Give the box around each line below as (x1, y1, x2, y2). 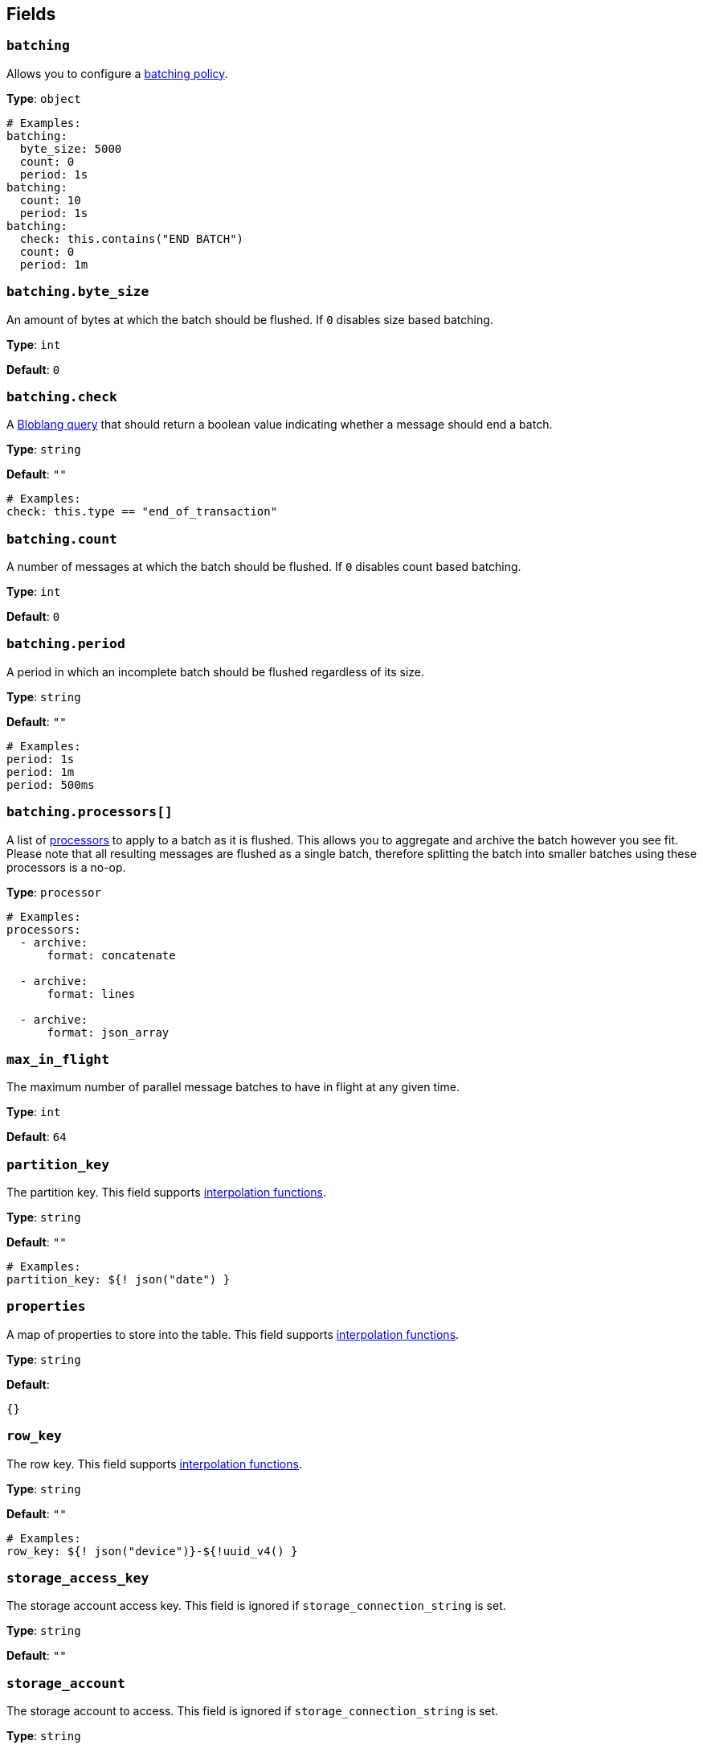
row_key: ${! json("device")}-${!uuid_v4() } (6, 1544, 298, 1558)
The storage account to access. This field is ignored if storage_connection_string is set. (6, 1704, 499, 1718)
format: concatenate (47, 948, 176, 962)
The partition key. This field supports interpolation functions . (6, 1185, 326, 1200)
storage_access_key (6, 1570, 149, 1586)
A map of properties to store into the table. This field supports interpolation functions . (6, 1327, 460, 1341)
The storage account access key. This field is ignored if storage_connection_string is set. (6, 1599, 506, 1613)
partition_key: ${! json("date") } (6, 1273, 231, 1287)
